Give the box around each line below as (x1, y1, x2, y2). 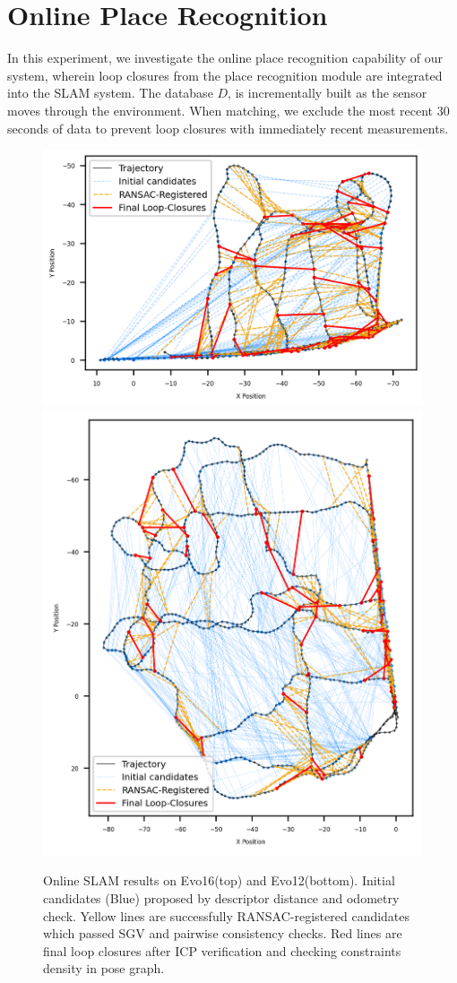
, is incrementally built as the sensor (228, 83, 427, 102)
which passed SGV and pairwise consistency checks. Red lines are (43, 924, 402, 943)
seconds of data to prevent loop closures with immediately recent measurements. (7, 118, 449, 137)
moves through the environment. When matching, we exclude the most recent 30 (7, 100, 450, 119)
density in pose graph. (43, 959, 165, 978)
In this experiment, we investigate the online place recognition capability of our (7, 48, 443, 67)
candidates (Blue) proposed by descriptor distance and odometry (43, 888, 400, 907)
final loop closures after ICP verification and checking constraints (43, 941, 401, 960)
